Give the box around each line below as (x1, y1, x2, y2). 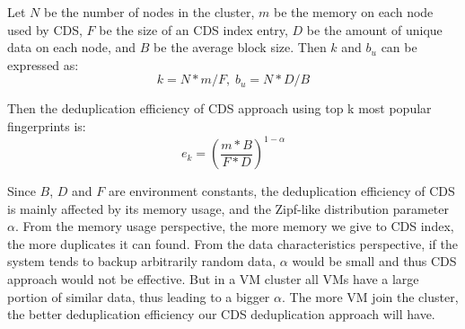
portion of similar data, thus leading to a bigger (7, 287, 270, 306)
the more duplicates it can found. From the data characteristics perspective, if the (7, 234, 458, 253)
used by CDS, (7, 20, 83, 39)
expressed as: (7, 55, 79, 74)
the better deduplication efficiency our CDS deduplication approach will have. (7, 305, 435, 324)
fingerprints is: (7, 116, 86, 135)
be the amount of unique (306, 20, 443, 39)
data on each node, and (7, 38, 136, 57)
